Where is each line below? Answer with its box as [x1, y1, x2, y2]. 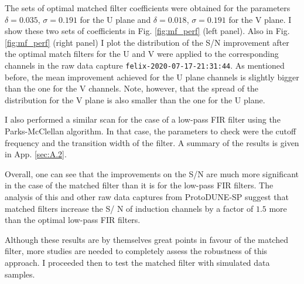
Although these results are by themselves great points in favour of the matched [5, 233, 288, 245]
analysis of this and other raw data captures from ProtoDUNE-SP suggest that [5, 190, 289, 202]
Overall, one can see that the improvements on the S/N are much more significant [5, 167, 299, 180]
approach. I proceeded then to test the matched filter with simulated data [5, 256, 270, 268]
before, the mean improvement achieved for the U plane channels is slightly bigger [5, 70, 299, 83]
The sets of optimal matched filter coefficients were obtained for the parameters [5, 2, 291, 13]
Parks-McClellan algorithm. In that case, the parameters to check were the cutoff [5, 125, 296, 137]
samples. [5, 268, 35, 280]
